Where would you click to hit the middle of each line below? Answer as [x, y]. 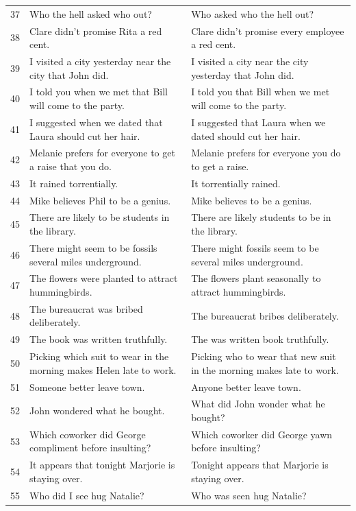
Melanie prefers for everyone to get [102, 153]
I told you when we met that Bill [99, 92]
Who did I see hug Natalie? [87, 495]
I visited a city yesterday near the [100, 61]
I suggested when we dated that [96, 122]
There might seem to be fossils [93, 247]
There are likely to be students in [100, 217]
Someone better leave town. [87, 387]
